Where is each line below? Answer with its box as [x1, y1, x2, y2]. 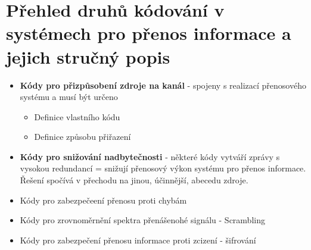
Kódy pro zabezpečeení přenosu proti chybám [20, 193, 187, 206]
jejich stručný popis [6, 44, 170, 68]
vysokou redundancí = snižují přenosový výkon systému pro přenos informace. [20, 162, 306, 174]
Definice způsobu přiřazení [34, 130, 131, 143]
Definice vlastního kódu [34, 110, 120, 123]
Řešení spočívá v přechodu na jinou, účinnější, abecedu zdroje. [20, 174, 248, 186]
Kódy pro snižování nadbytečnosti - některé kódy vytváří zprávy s [20, 150, 280, 162]
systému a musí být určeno [20, 90, 118, 103]
